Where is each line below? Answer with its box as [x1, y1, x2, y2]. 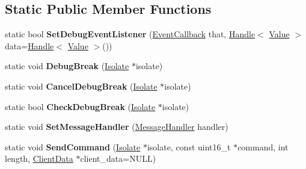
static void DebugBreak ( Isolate [5, 60, 129, 72]
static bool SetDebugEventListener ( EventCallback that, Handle [5, 28, 256, 40]
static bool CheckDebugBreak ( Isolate [5, 100, 156, 112]
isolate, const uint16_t [147, 140, 231, 153]
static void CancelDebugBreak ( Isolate [5, 79, 158, 92]
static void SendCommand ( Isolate [5, 140, 141, 153]
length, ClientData [5, 152, 73, 165]
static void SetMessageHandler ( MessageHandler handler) [5, 120, 228, 133]
